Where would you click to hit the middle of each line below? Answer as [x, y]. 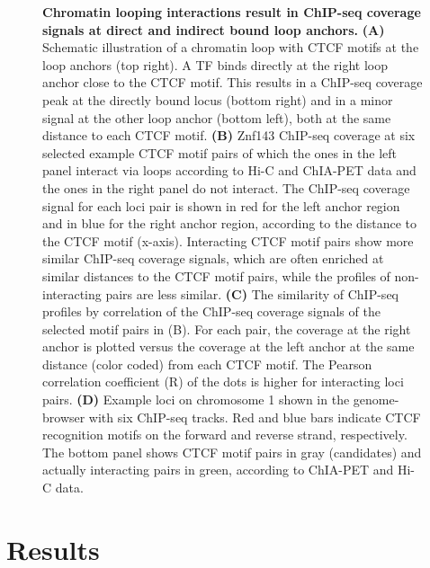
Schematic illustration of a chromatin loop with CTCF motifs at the [231, 47]
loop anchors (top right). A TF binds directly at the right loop [215, 64]
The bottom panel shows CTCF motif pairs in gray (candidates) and [232, 452]
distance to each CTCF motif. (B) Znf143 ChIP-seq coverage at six [229, 135]
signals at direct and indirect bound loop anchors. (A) [214, 29]
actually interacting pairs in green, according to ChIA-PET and [218, 470]
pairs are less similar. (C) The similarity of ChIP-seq [252, 293]
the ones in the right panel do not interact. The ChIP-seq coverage [226, 187]
